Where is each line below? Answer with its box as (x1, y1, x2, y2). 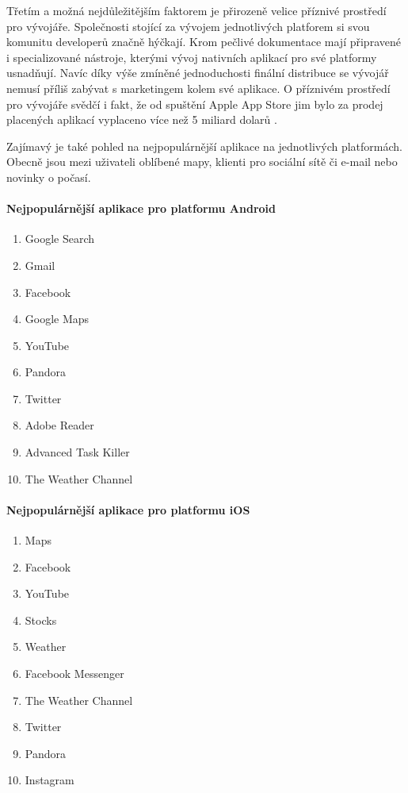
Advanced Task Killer (25, 444, 130, 460)
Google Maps (25, 310, 90, 327)
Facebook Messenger (25, 665, 124, 682)
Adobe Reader (25, 417, 94, 433)
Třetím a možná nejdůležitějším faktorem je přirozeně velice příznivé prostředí (6, 2, 387, 18)
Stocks (25, 611, 57, 628)
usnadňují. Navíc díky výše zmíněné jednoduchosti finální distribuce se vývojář (6, 64, 389, 81)
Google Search (25, 230, 95, 247)
